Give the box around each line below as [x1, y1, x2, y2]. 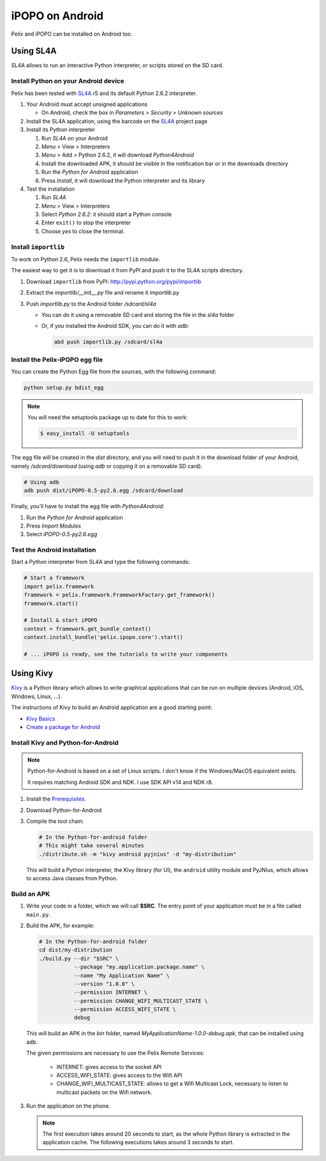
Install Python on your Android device [11, 77, 124, 85]
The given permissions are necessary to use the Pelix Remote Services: [26, 1050, 205, 1057]
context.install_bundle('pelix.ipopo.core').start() [24, 634, 184, 641]
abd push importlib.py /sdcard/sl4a [54, 339, 163, 345]
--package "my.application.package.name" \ [74, 964, 205, 970]
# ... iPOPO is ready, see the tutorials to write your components [24, 650, 228, 658]
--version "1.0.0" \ [74, 980, 135, 987]
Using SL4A [11, 46, 57, 56]
